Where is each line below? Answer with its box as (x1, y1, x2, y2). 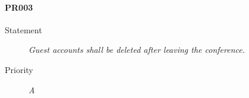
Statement (5, 23, 42, 36)
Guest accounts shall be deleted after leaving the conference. (29, 43, 245, 56)
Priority (5, 63, 33, 75)
